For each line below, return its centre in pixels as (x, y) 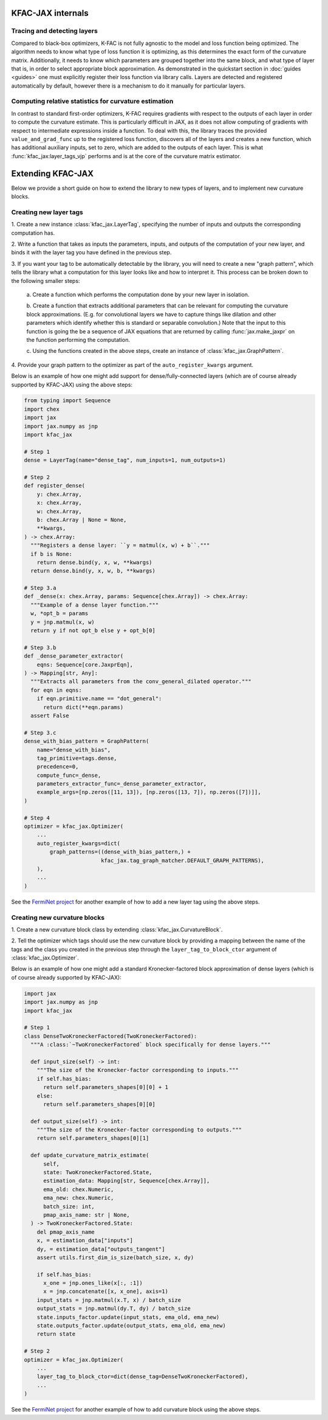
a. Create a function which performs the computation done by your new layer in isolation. (138, 294)
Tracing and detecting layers (55, 31)
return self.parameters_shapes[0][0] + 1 (106, 1087)
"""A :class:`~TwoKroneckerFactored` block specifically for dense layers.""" (151, 1045)
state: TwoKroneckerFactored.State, (98, 1172)
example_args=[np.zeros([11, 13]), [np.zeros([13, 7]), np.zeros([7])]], (149, 792)
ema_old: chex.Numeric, (79, 1189)
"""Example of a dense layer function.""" (95, 605)
